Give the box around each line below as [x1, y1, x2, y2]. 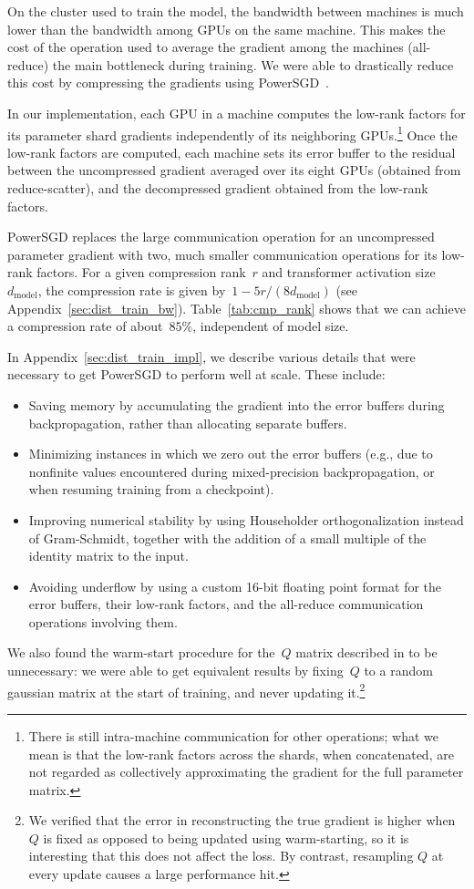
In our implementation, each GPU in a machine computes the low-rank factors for [7, 103, 466, 122]
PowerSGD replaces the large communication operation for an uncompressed [7, 227, 435, 246]
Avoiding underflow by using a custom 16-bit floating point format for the [28, 576, 442, 595]
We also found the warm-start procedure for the [7, 643, 275, 662]
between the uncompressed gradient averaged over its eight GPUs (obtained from [7, 160, 461, 180]
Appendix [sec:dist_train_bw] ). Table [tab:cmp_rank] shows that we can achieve [7, 298, 466, 317]
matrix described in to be [295, 643, 438, 662]
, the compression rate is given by [37, 280, 226, 299]
